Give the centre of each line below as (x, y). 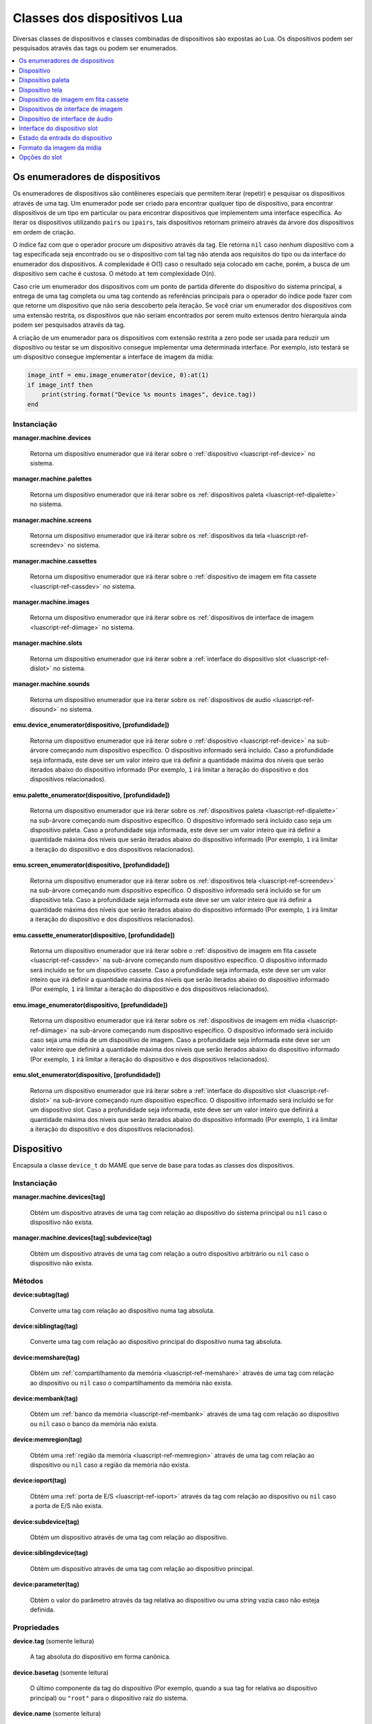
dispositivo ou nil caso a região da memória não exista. (110, 1465)
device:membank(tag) (45, 1399)
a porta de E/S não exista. (66, 1506)
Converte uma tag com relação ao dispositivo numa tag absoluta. (122, 1310)
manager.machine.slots (48, 643)
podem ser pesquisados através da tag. (69, 325)
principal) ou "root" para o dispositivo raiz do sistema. (109, 1698)
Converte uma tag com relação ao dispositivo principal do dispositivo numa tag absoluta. (156, 1342)
